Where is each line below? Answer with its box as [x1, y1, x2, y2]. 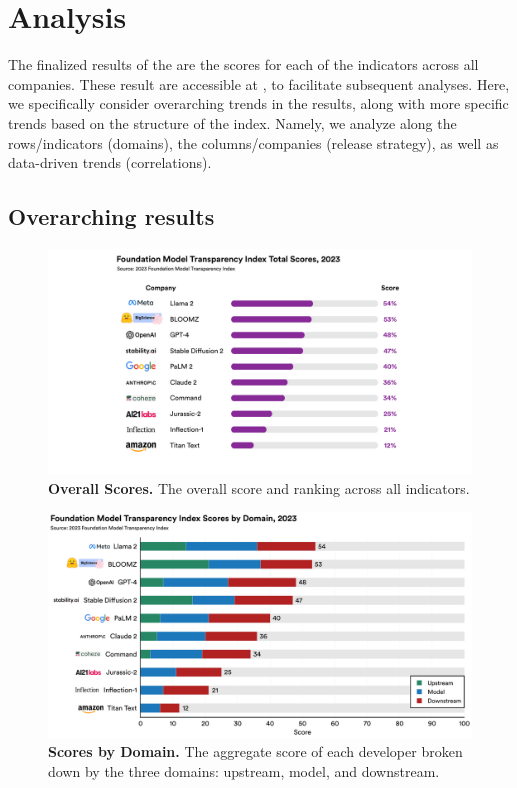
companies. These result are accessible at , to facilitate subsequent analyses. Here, [8, 73, 510, 94]
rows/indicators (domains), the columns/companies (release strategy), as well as [8, 132, 499, 153]
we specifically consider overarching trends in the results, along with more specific [8, 93, 509, 114]
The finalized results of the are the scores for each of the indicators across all [8, 54, 479, 75]
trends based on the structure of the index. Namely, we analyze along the [8, 112, 457, 133]
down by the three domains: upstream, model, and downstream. [48, 760, 440, 781]
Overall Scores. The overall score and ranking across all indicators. [48, 477, 470, 498]
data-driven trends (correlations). [8, 152, 212, 173]
